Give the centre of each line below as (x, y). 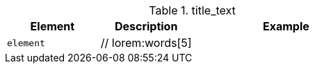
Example (286, 26)
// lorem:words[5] (146, 43)
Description (146, 26)
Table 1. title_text (192, 10)
